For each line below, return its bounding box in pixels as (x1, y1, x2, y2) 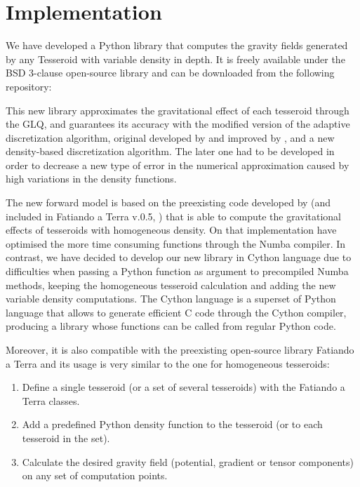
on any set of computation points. (22, 468, 168, 483)
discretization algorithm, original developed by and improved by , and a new (6, 130, 335, 145)
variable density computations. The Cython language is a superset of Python (6, 291, 336, 306)
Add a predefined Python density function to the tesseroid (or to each (22, 417, 323, 432)
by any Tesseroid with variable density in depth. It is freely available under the (6, 51, 345, 66)
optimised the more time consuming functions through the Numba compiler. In (6, 236, 346, 251)
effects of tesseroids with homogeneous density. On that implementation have (6, 222, 337, 237)
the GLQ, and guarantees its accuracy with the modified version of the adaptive (6, 116, 350, 131)
